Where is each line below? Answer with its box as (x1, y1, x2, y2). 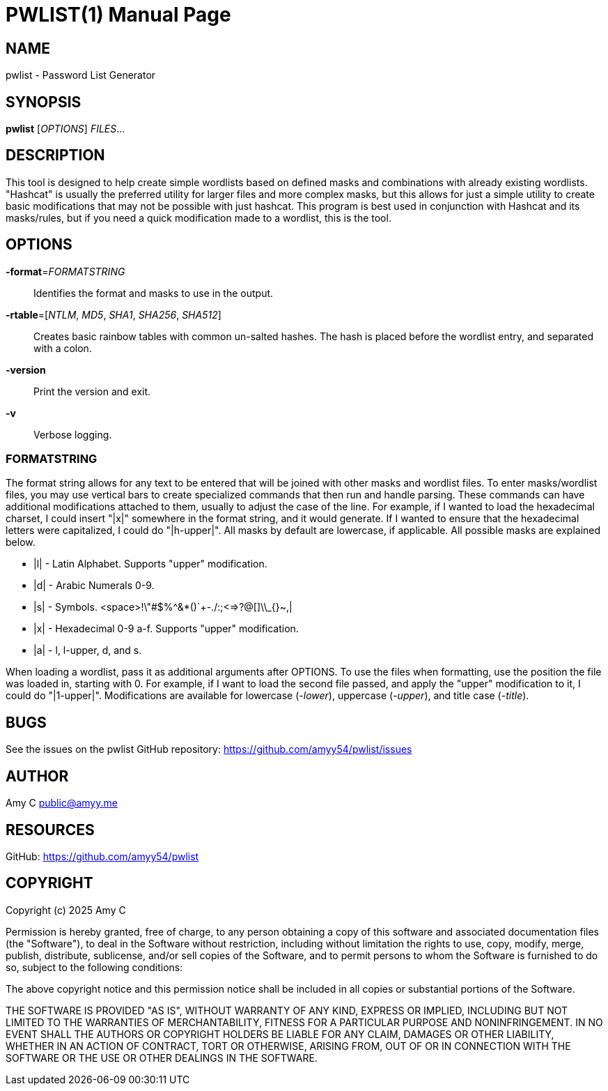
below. (6, 536, 36, 549)
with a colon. (33, 342, 92, 354)
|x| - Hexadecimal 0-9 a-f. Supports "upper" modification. (33, 623, 299, 635)
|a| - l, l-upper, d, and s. (33, 644, 142, 657)
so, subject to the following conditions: (6, 961, 183, 973)
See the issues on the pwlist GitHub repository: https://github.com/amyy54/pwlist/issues (6, 743, 412, 756)
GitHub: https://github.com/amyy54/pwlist (6, 850, 199, 862)
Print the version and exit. (33, 385, 151, 397)
